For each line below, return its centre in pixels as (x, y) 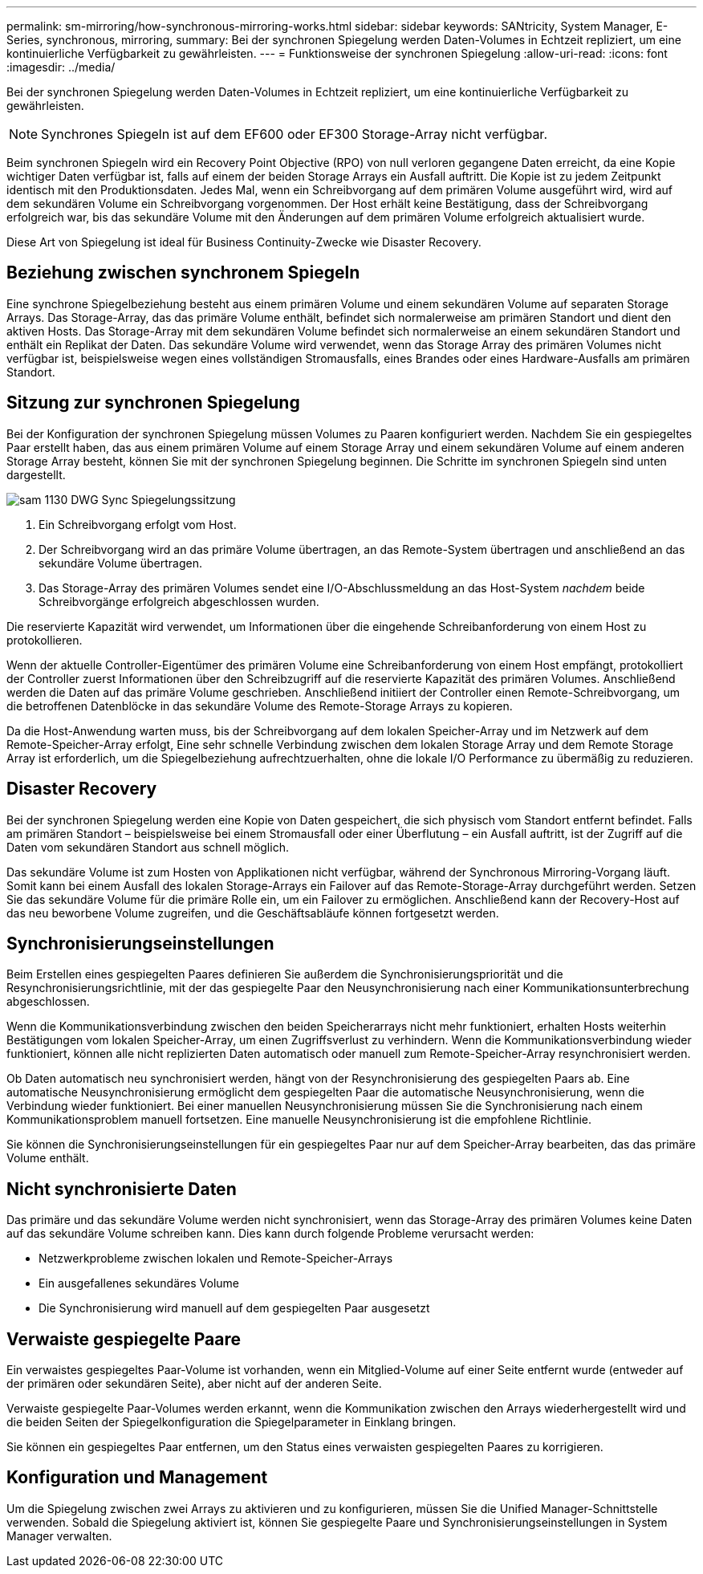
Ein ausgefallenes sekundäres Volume (139, 1283)
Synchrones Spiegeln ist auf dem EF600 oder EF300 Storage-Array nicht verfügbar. (294, 134)
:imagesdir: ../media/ (61, 67)
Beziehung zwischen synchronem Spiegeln (183, 273)
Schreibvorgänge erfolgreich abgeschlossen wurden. (179, 601)
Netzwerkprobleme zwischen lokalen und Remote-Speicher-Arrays (216, 1259)
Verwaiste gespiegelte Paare (124, 1339)
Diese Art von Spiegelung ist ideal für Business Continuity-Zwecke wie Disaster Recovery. (244, 242)
